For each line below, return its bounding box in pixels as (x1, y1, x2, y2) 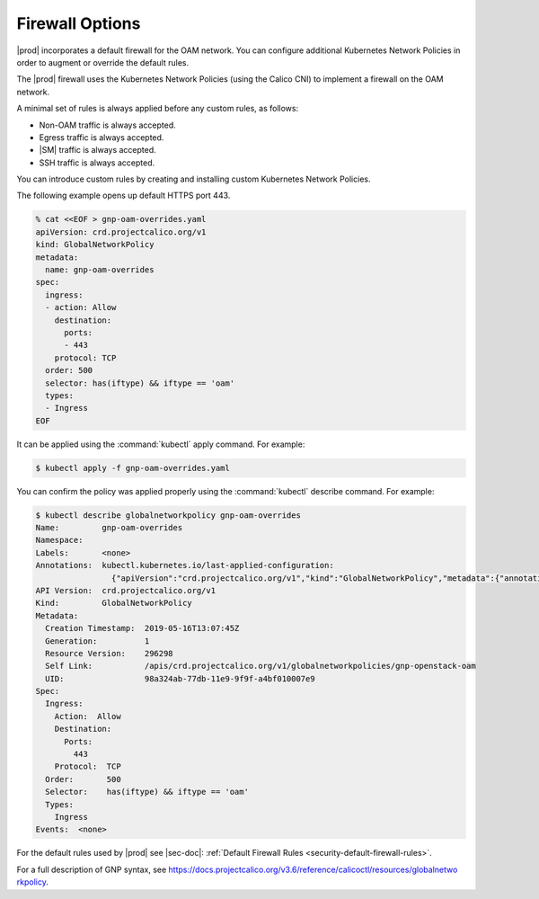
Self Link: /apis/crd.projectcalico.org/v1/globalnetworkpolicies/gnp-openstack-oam (45, 661, 476, 672)
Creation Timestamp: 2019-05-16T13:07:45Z (45, 623, 240, 634)
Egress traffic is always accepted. (39, 131, 164, 143)
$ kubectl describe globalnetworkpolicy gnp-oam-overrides (35, 510, 301, 521)
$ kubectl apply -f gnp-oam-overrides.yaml (35, 463, 231, 473)
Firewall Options (16, 13, 141, 33)
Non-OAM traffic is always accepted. (39, 120, 177, 130)
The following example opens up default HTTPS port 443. (16, 190, 231, 201)
